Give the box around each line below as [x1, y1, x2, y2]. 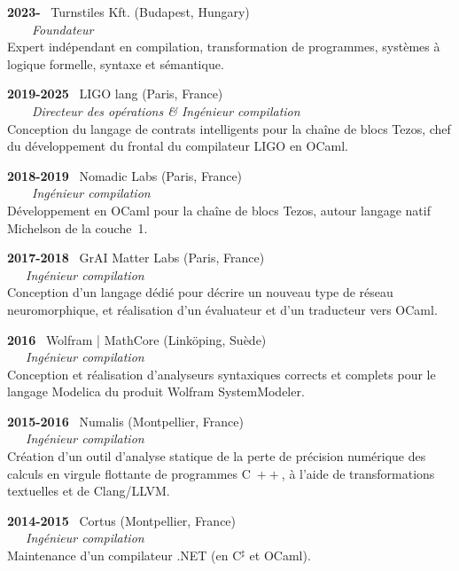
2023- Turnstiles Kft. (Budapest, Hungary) [7, 3, 250, 20]
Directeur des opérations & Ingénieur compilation [32, 101, 300, 120]
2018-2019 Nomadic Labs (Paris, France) [7, 166, 243, 184]
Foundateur [32, 20, 94, 38]
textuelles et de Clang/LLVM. [7, 481, 170, 500]
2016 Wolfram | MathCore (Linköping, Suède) [7, 330, 267, 348]
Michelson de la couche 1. [7, 218, 148, 237]
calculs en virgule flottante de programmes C [7, 464, 251, 482]
